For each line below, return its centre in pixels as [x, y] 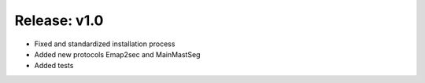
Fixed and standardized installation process [105, 44]
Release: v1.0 [59, 20]
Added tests [54, 66]
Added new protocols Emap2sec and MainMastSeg [117, 54]
